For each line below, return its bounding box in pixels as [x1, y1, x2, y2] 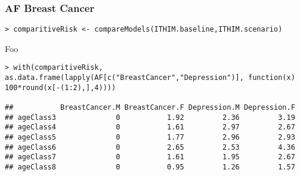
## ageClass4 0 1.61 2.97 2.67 [5, 123, 295, 132]
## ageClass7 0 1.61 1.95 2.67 [5, 153, 295, 162]
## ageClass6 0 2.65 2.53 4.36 [5, 143, 295, 152]
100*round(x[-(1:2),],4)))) [5, 83, 116, 92]
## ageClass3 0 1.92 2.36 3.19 [5, 113, 295, 122]
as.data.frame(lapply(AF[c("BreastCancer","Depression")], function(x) [5, 73, 295, 82]
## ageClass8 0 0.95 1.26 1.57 [5, 163, 295, 172]
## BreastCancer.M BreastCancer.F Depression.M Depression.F [5, 103, 295, 112]
